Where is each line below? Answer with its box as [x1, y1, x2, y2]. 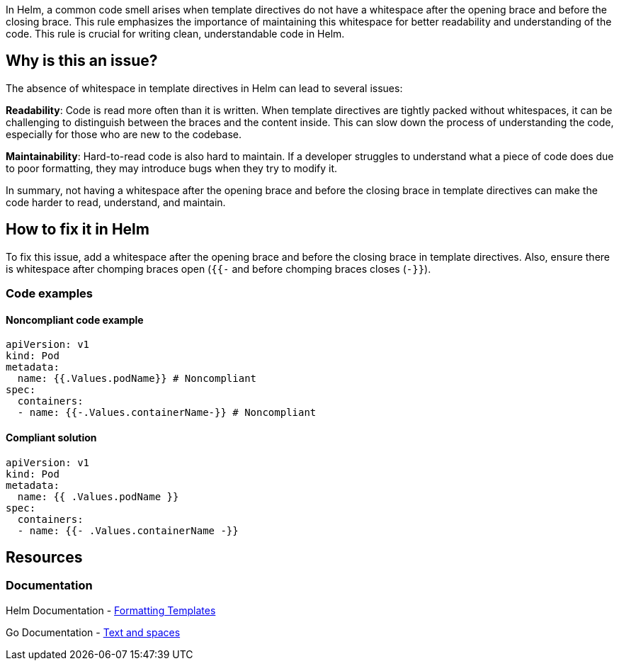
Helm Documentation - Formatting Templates [6, 604, 216, 616]
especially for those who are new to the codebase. [6, 128, 242, 140]
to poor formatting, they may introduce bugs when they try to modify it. [6, 162, 338, 174]
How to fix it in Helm [6, 220, 149, 239]
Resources [6, 548, 83, 566]
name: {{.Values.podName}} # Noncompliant [17, 373, 257, 385]
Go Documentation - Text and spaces [6, 626, 181, 638]
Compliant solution [6, 431, 97, 444]
